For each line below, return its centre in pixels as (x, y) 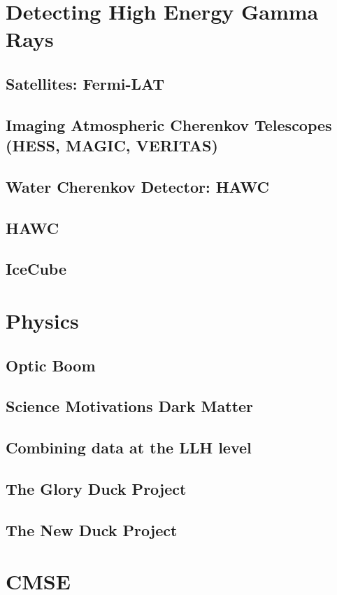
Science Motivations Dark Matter (130, 406)
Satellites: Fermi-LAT (85, 83)
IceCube (36, 269)
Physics (42, 321)
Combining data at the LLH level (129, 447)
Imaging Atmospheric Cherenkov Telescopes (169, 124)
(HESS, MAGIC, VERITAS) (112, 145)
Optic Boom (51, 365)
